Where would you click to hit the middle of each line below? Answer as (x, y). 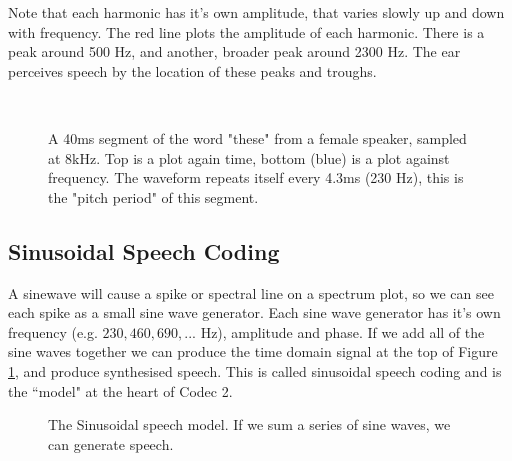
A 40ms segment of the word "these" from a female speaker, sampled (257, 137)
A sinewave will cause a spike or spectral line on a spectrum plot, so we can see (251, 292)
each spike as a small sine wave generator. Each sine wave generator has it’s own (254, 312)
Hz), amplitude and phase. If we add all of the (342, 331)
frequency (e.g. (53, 331)
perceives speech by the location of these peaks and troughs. (192, 70)
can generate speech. (111, 443)
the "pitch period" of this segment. (153, 196)
